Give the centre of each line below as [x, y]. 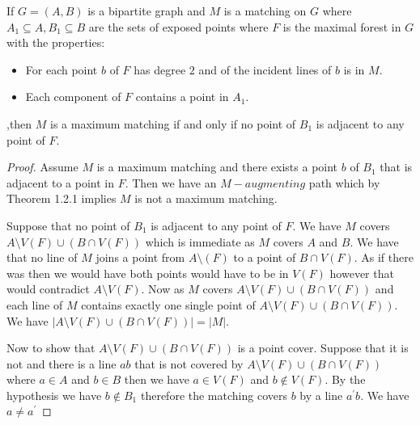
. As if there [384, 257]
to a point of [265, 257]
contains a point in [182, 97]
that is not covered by [189, 363]
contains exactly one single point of [168, 304]
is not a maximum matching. [206, 198]
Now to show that [51, 348]
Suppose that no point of [68, 225]
